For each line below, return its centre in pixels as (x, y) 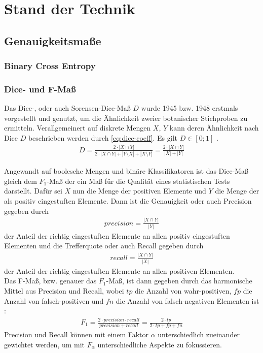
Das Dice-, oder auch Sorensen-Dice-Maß (67, 108)
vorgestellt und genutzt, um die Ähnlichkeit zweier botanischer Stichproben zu (126, 118)
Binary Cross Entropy (50, 66)
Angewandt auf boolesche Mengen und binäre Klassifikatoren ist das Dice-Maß (126, 171)
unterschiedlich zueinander (199, 334)
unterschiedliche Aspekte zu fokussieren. (160, 344)
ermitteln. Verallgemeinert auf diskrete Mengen (78, 128)
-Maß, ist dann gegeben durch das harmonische (179, 281)
